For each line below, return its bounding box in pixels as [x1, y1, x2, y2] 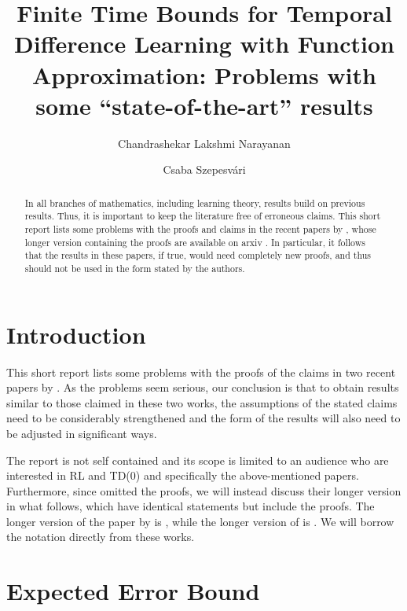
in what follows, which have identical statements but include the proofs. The [6, 498, 375, 514]
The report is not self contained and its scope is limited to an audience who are [6, 451, 389, 468]
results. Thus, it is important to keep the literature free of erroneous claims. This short [24, 209, 381, 223]
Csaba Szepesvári [163, 161, 246, 178]
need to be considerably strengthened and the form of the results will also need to [6, 410, 401, 426]
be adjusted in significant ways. [6, 425, 157, 441]
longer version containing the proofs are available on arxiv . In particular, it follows [24, 235, 365, 248]
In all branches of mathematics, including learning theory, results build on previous [24, 196, 365, 209]
